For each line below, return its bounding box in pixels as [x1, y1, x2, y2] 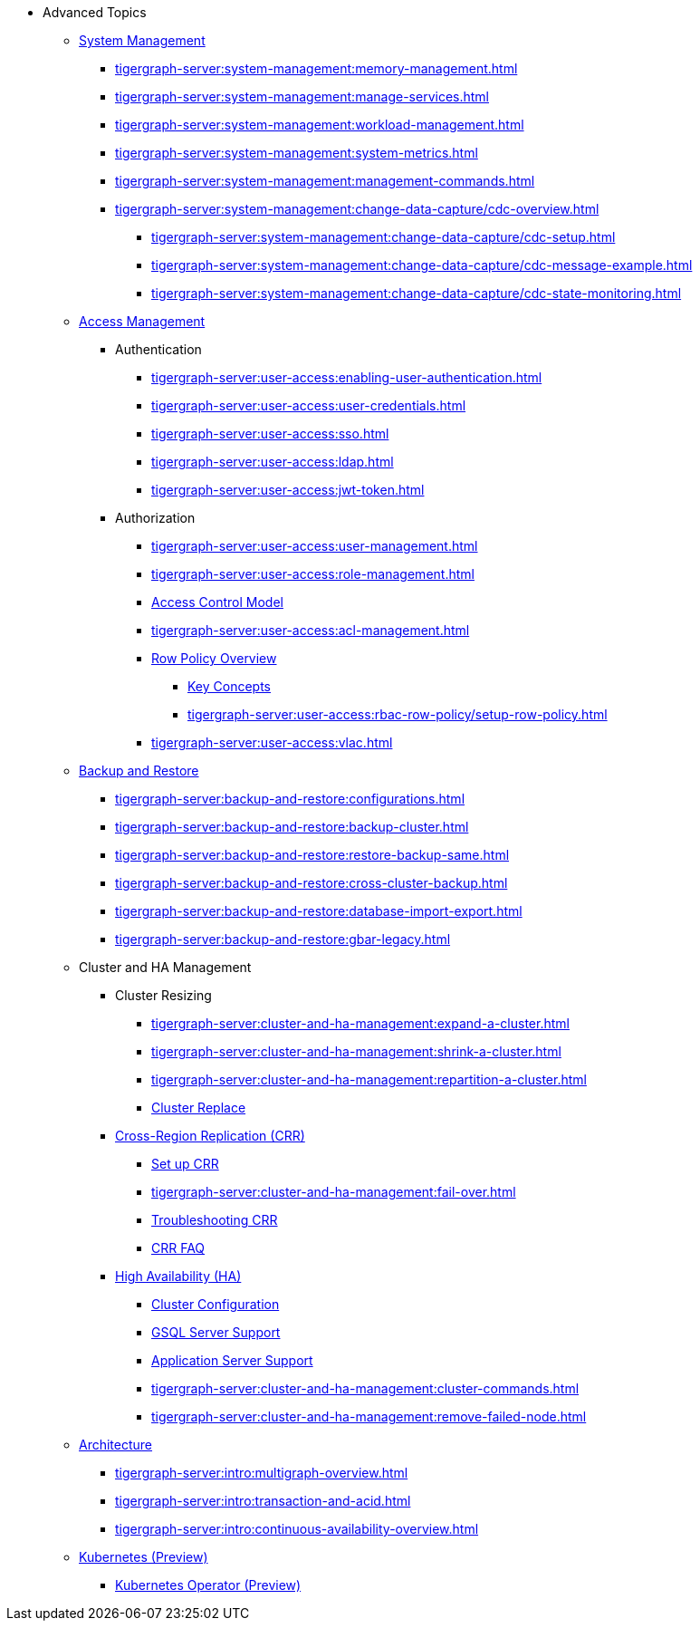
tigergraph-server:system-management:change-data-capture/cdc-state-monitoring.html [151, 285, 682, 301]
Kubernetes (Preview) [79, 1549, 208, 1565]
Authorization [115, 510, 196, 525]
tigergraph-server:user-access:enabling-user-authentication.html [151, 370, 542, 385]
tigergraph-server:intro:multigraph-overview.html [115, 1465, 408, 1480]
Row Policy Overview [151, 650, 277, 666]
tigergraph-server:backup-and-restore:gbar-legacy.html [115, 931, 451, 947]
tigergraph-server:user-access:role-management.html [151, 566, 475, 582]
